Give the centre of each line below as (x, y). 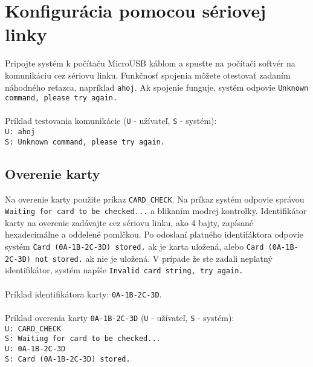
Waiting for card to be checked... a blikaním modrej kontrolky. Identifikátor (156, 211)
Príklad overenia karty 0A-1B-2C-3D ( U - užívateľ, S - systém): (120, 317)
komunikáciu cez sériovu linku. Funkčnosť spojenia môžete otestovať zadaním (148, 75)
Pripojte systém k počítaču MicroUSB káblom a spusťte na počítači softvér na (150, 63)
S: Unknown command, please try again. (85, 142)
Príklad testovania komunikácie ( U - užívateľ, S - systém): (111, 121)
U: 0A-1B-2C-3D (35, 349)
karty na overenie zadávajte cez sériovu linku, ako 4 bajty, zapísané (129, 222)
